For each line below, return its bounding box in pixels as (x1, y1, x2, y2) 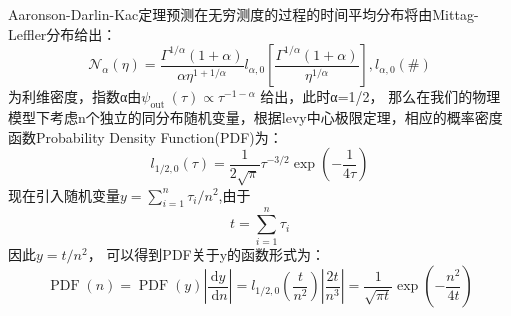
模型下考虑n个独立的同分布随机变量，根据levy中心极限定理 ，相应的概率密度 (8, 106, 503, 127)
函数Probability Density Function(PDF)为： (8, 126, 283, 147)
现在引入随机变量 (8, 184, 120, 205)
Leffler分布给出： (8, 23, 117, 44)
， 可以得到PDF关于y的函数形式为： (87, 244, 326, 265)
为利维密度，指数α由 (8, 86, 142, 107)
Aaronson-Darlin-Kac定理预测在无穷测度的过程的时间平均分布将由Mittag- (8, 4, 479, 24)
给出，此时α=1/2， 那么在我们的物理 (260, 86, 501, 107)
